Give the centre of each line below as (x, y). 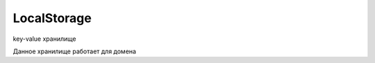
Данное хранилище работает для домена (75, 51)
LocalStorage (52, 18)
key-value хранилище (44, 39)
